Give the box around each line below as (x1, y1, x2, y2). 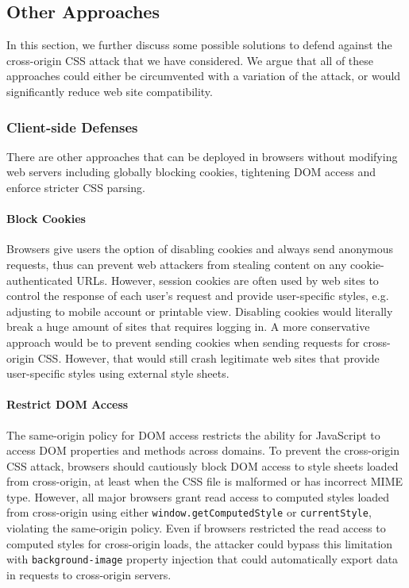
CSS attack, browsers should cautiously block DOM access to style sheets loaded (6, 457, 399, 474)
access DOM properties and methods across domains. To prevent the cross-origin (6, 442, 399, 459)
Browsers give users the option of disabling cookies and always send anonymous (6, 240, 394, 257)
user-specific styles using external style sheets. (6, 365, 230, 382)
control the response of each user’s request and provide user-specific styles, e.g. (6, 287, 389, 304)
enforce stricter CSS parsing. (6, 179, 145, 195)
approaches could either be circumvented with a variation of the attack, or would (6, 67, 401, 84)
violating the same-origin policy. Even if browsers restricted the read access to (6, 520, 386, 536)
